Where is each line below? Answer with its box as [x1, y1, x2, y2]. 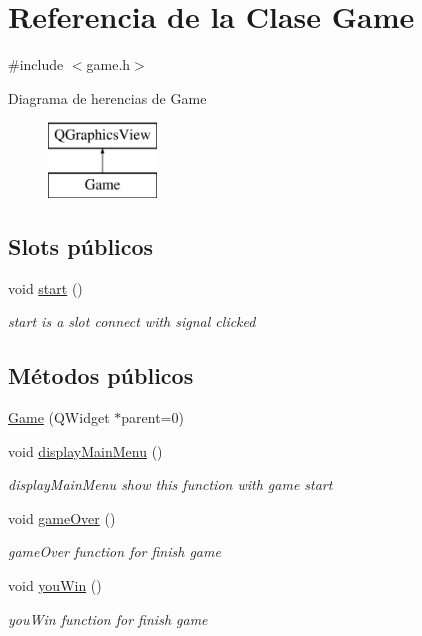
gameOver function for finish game [8, 541, 221, 562]
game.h [86, 54, 131, 75]
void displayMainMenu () [8, 440, 163, 461]
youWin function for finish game [8, 608, 208, 629]
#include [8, 54, 64, 75]
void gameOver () [8, 507, 116, 528]
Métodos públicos [8, 360, 194, 391]
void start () [8, 277, 83, 298]
